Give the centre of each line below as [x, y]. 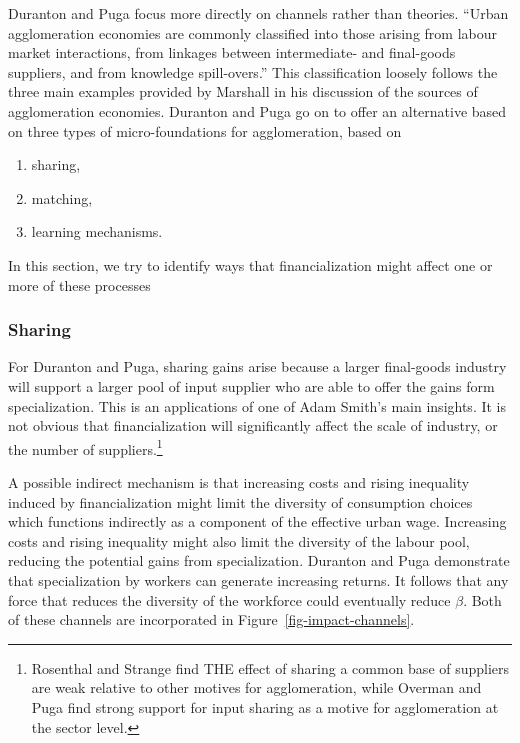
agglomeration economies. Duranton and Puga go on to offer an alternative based [257, 110]
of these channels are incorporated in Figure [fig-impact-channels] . [211, 619]
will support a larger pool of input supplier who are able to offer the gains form [251, 385]
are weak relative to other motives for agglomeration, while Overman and [256, 687]
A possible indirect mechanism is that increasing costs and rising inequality [239, 481]
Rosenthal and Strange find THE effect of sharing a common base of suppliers [270, 667]
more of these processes [79, 284]
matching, [62, 197]
